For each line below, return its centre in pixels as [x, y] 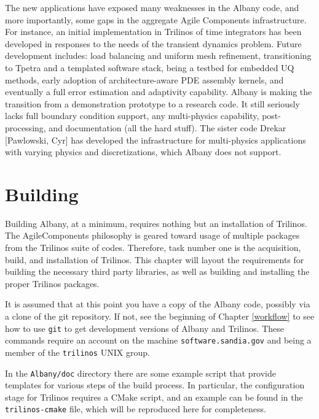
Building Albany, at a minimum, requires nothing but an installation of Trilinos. [156, 223]
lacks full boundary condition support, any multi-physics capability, [132, 116]
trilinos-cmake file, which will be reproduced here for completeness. [136, 409]
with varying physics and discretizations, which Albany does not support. [143, 152]
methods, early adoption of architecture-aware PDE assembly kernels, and [144, 79]
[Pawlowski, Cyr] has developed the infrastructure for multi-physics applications [156, 140]
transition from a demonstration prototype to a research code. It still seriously [152, 103]
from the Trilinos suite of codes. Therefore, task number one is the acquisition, [153, 248]
